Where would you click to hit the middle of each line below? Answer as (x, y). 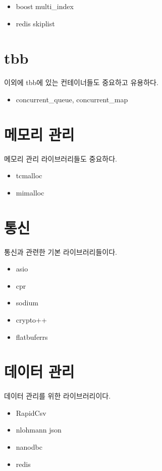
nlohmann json (39, 430)
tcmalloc (29, 175)
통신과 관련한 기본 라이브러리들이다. (61, 251)
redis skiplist (35, 23)
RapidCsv (31, 413)
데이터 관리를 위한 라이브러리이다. (58, 396)
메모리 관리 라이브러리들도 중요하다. (61, 158)
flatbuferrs (32, 337)
